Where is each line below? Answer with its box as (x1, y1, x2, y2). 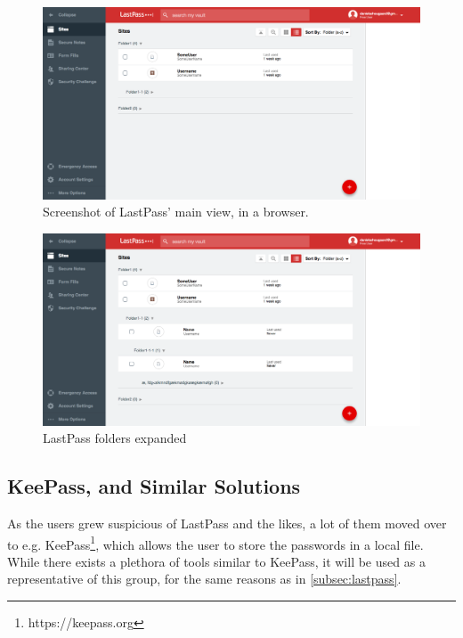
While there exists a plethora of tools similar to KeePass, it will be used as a (7, 552, 426, 570)
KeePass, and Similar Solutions (7, 472, 301, 500)
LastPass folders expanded (43, 429, 187, 447)
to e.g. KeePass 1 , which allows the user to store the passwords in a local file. (7, 532, 424, 553)
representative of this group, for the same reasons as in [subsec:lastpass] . (7, 569, 402, 588)
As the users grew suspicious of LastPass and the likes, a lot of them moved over (7, 514, 447, 533)
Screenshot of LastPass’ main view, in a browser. (43, 202, 309, 221)
